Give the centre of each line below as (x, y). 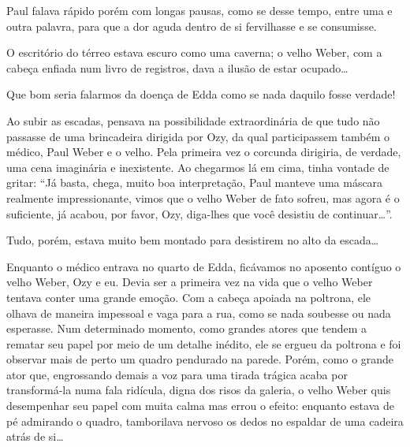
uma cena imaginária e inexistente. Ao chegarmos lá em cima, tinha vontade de (198, 167)
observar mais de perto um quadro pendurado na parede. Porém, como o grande (200, 359)
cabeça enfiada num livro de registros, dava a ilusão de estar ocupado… (177, 67)
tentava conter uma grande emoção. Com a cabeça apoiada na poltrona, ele (189, 297)
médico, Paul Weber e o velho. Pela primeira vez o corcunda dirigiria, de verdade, (204, 152)
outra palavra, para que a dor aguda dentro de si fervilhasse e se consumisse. (192, 26)
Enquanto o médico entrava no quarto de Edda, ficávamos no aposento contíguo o (204, 266)
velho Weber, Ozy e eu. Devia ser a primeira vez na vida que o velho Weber (190, 282)
